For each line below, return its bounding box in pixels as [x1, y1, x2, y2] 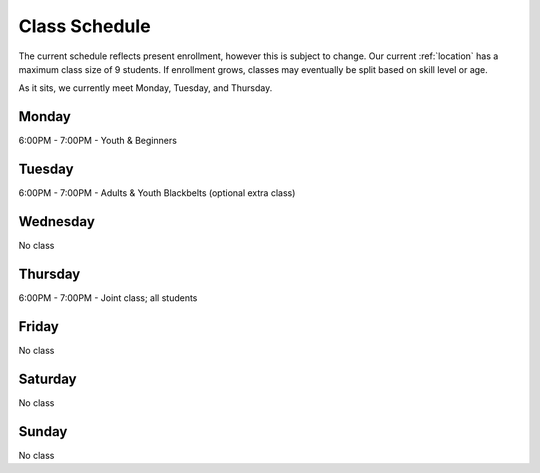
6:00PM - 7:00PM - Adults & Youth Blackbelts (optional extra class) [18, 187, 296, 199]
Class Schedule [18, 15, 151, 37]
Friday [18, 318, 59, 335]
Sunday [18, 423, 68, 440]
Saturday [18, 370, 77, 387]
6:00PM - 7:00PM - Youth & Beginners [18, 135, 177, 147]
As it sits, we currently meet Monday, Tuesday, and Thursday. [18, 82, 273, 94]
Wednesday [18, 213, 95, 230]
